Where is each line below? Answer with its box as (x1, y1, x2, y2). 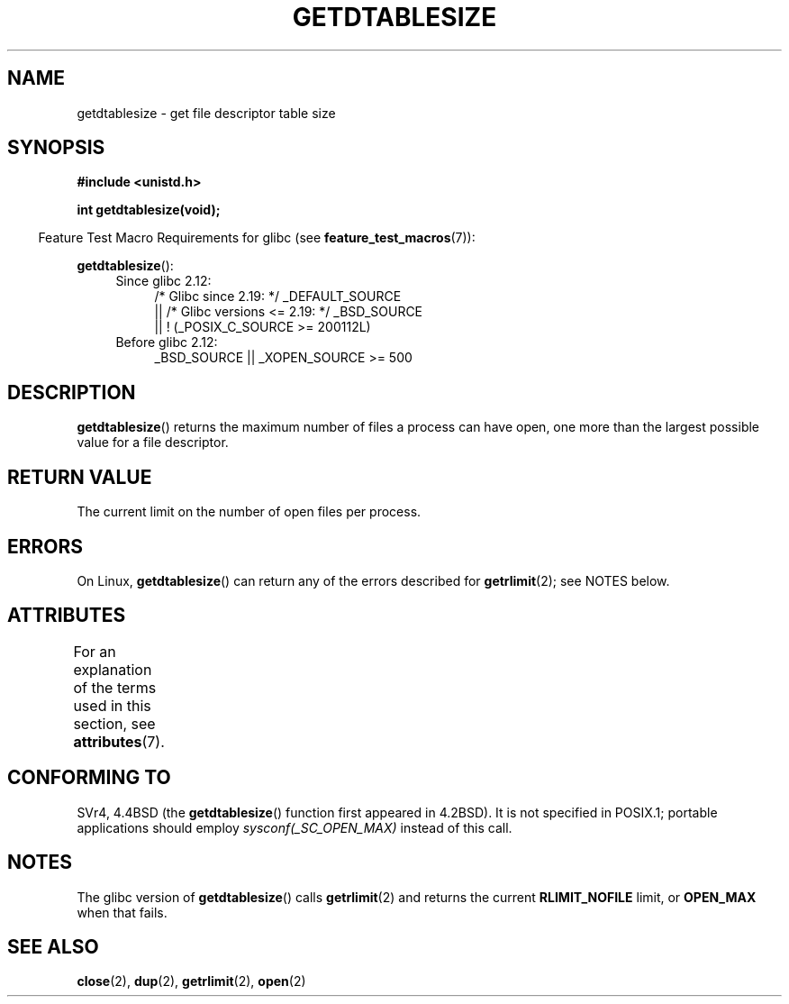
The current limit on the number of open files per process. (77, 504, 422, 520)
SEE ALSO (7, 935, 99, 958)
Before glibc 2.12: (115, 334, 218, 351)
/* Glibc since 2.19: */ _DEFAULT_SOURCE (154, 288, 402, 305)
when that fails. (77, 904, 168, 920)
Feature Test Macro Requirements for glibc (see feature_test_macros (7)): (38, 230, 476, 246)
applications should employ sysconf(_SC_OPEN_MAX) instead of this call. (77, 819, 512, 835)
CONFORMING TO (7, 766, 171, 790)
